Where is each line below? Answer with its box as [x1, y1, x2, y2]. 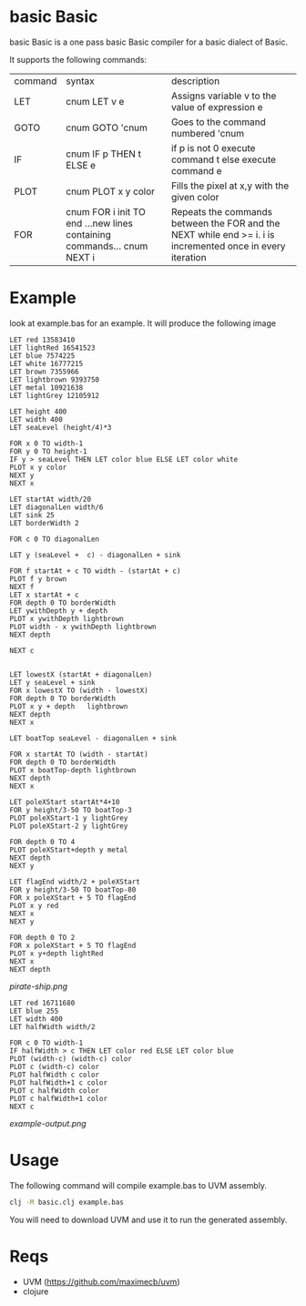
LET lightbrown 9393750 [9, 375, 100, 384]
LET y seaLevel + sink [9, 678, 96, 687]
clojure [22, 1286, 49, 1297]
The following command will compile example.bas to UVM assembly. [9, 1179, 267, 1190]
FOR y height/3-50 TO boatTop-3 [9, 805, 132, 814]
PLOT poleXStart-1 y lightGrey [9, 813, 128, 822]
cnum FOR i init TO [66, 205, 146, 218]
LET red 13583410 [9, 335, 76, 344]
